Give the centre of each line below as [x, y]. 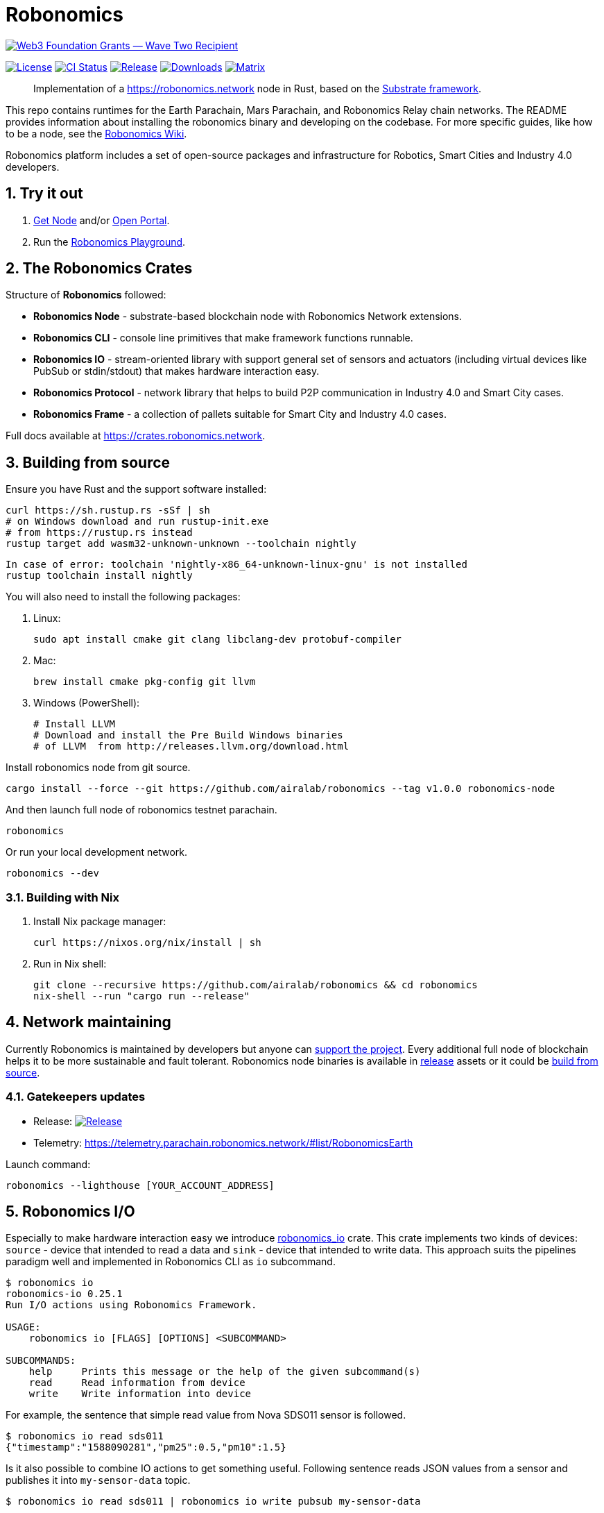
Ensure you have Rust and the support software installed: [136, 489]
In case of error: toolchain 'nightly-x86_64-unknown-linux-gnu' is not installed [236, 565]
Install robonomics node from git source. [98, 768]
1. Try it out [44, 194]
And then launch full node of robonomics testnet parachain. [141, 810]
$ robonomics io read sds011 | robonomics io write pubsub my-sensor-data [213, 1502]
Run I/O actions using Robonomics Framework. [131, 1305]
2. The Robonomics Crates [99, 269]
